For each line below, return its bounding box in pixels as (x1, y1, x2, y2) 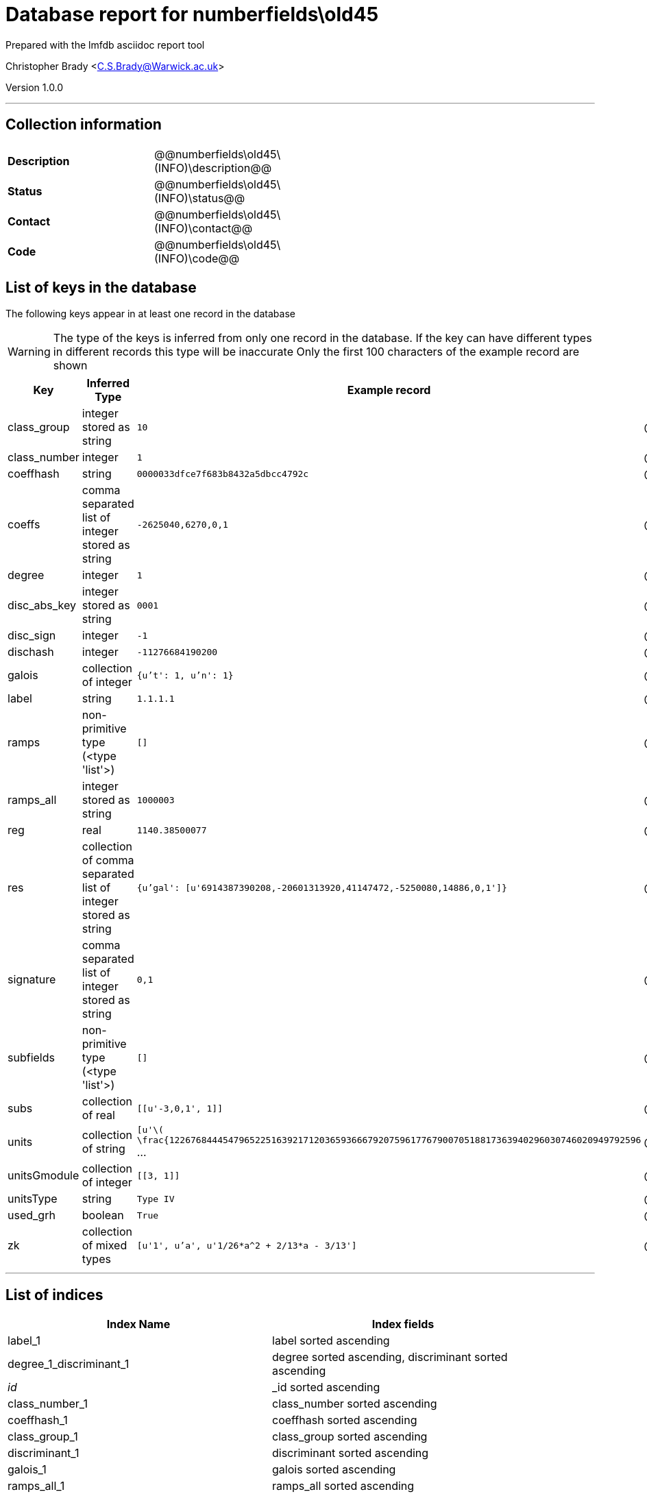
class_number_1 (8, 1397, 88, 1411)
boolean (82, 1208, 124, 1223)
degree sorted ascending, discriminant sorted (272, 1350, 508, 1364)
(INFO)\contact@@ (154, 221, 253, 235)
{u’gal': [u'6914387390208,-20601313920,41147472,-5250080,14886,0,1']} (136, 882, 507, 893)
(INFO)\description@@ (154, 160, 272, 175)
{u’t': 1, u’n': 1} (136, 670, 234, 681)
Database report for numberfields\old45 (5, 3, 379, 26)
